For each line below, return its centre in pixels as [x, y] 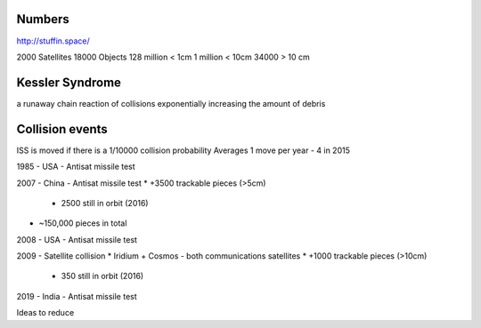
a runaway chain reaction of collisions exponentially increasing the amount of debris [171, 103]
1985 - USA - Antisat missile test [76, 167]
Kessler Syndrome [69, 82]
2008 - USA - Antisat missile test [77, 239]
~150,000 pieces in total [83, 223]
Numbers [43, 19]
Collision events [62, 129]
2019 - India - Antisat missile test [77, 296]
